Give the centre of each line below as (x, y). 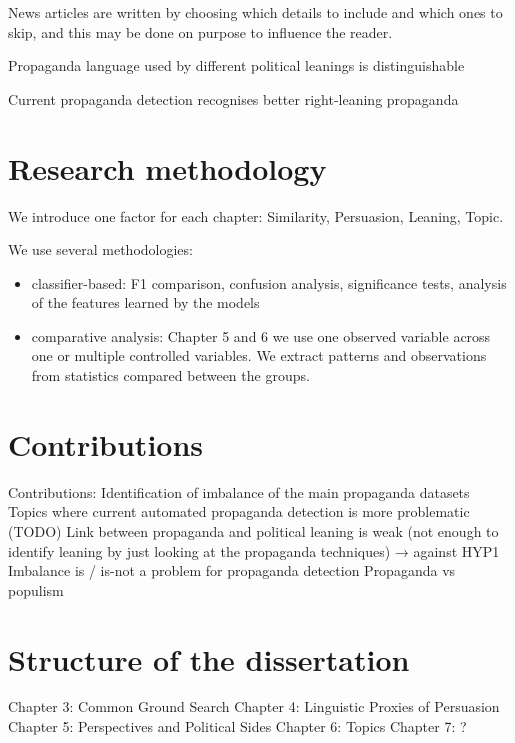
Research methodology (167, 167)
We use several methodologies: (100, 249)
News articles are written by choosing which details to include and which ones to (255, 12)
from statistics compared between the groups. (170, 375)
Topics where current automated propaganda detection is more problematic (239, 511)
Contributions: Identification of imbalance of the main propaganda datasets (239, 491)
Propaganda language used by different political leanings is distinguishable (236, 65)
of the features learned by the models (145, 302)
